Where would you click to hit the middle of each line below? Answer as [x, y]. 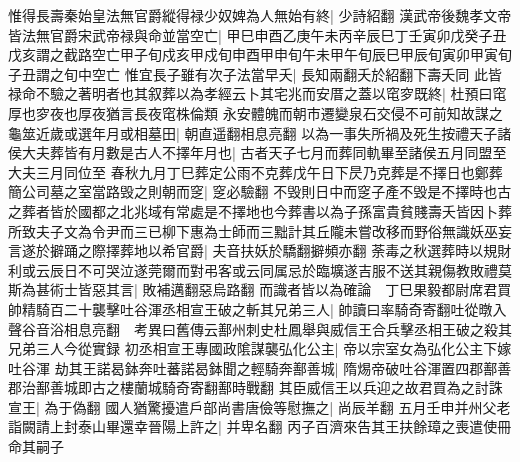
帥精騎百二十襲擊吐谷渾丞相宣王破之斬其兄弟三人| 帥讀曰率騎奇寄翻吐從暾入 [257, 308]
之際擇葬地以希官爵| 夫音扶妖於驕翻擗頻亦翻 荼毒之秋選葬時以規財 [294, 250]
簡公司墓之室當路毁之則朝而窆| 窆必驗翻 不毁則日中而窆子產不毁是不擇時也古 [260, 191]
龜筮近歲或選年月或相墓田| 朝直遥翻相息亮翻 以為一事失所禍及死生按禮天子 [253, 132]
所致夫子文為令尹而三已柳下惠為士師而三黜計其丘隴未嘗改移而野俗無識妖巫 [253, 230]
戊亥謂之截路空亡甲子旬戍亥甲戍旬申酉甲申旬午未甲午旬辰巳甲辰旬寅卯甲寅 [253, 54]
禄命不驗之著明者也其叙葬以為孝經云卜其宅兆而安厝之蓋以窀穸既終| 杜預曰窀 [257, 93]
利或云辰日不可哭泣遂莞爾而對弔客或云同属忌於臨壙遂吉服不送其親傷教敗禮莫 [260, 269]
